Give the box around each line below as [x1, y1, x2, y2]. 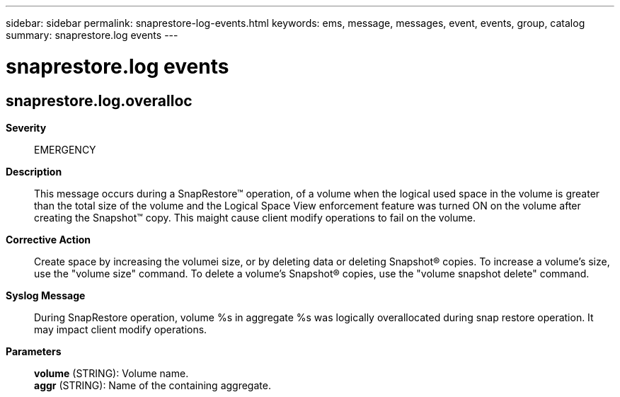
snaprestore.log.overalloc [6, 91, 193, 110]
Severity [6, 121, 47, 134]
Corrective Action [6, 233, 91, 246]
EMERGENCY [34, 143, 96, 156]
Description [6, 165, 62, 178]
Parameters [6, 345, 62, 357]
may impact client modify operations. [34, 323, 207, 335]
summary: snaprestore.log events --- [6, 29, 178, 41]
